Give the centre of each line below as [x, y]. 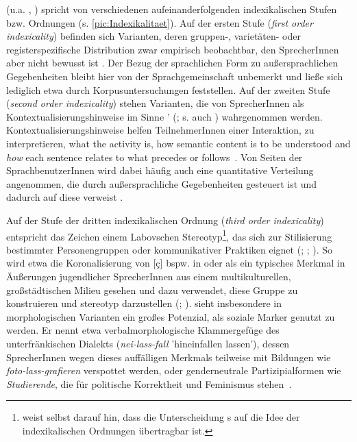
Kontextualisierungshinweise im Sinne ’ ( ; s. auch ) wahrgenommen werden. [164, 116]
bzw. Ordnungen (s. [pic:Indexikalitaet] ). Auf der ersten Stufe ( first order [160, 22]
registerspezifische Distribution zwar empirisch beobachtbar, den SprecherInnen [173, 49]
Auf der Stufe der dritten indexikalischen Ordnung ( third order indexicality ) [165, 220]
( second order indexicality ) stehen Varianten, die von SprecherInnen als [155, 103]
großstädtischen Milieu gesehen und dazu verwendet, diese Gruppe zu [152, 290]
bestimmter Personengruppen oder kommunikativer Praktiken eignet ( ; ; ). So [170, 249]
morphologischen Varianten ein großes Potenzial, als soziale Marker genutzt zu [171, 316]
